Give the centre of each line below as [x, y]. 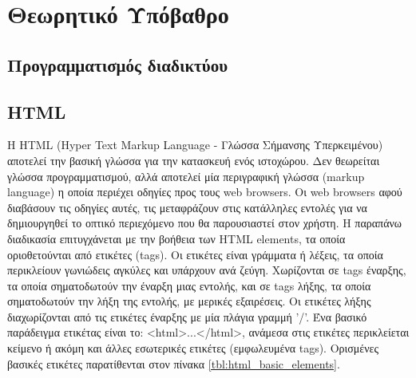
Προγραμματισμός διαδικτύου [118, 64]
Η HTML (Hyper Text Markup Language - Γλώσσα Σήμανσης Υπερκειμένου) [195, 145]
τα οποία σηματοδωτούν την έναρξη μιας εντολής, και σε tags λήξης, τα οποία [189, 285]
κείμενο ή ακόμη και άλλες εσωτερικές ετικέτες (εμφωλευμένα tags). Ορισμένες [193, 348]
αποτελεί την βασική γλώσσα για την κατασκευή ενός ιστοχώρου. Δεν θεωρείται [194, 160]
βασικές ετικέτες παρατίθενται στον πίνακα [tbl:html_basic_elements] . [174, 363]
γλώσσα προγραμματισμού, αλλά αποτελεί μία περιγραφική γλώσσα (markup [186, 176]
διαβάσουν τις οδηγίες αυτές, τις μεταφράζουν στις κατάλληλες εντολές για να [187, 207]
